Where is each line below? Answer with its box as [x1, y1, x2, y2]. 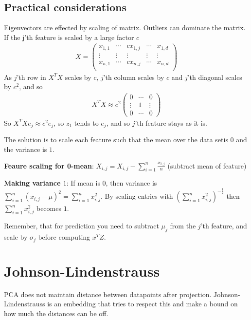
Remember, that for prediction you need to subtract [4, 221, 159, 231]
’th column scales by [103, 72, 164, 82]
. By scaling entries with [101, 191, 173, 201]
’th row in [17, 72, 46, 82]
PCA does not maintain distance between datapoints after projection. [4, 289, 212, 299]
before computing [38, 232, 90, 242]
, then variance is [106, 178, 157, 188]
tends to [74, 117, 99, 128]
